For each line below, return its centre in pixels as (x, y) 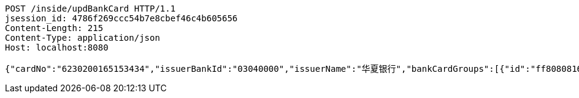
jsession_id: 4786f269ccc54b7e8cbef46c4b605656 (121, 18)
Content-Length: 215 (54, 28)
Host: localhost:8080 (57, 47)
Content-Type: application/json (82, 38)
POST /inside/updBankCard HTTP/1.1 (90, 9)
